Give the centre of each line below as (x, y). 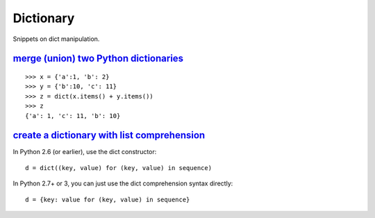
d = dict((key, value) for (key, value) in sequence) (118, 168)
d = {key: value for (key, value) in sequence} (108, 199)
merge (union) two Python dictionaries (98, 59)
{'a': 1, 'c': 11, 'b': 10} (73, 116)
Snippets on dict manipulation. (56, 39)
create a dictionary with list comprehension (109, 135)
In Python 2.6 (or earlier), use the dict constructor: (85, 152)
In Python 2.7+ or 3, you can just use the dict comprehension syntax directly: (123, 183)
